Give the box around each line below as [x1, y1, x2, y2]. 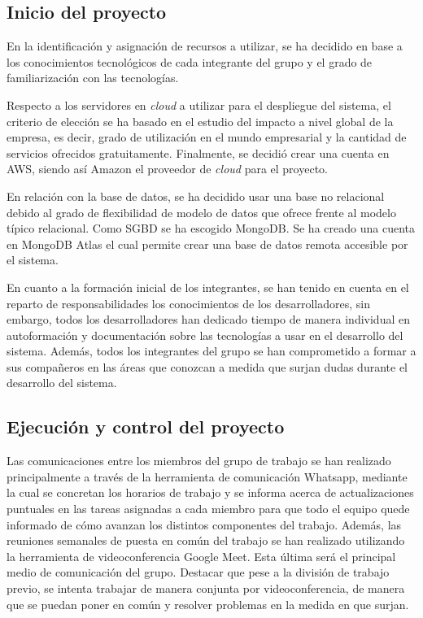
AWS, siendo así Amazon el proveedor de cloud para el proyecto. [7, 160, 328, 177]
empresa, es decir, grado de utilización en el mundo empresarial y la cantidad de [7, 128, 407, 146]
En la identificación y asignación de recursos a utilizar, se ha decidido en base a [7, 37, 403, 54]
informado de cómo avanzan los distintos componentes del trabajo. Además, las [7, 516, 402, 533]
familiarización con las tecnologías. [7, 69, 179, 86]
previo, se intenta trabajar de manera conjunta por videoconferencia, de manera [7, 580, 405, 597]
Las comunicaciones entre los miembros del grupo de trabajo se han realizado [7, 452, 391, 469]
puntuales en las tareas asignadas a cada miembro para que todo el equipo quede [7, 500, 410, 517]
